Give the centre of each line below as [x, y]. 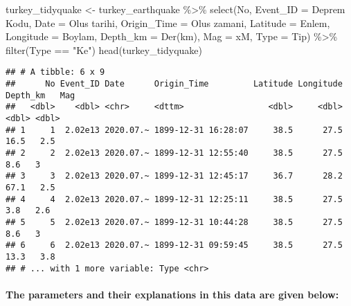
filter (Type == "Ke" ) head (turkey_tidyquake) [104, 49]
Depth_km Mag [40, 95]
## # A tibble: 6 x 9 [55, 72]
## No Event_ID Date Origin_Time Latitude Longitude [174, 84]
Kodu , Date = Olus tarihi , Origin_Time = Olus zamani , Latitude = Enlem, [168, 22]
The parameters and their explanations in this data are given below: [172, 294]
